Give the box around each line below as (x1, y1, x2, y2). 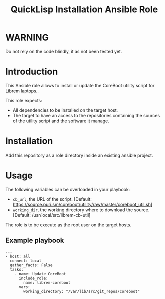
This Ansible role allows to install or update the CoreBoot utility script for (5, 82, 155, 88)
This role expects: (5, 97, 43, 103)
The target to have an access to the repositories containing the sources (12, 112, 160, 118)
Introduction (5, 66, 58, 77)
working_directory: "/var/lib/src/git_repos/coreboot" (23, 289, 140, 294)
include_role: (18, 276, 49, 281)
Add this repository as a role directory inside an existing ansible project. (5, 152, 153, 158)
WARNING (5, 32, 49, 43)
